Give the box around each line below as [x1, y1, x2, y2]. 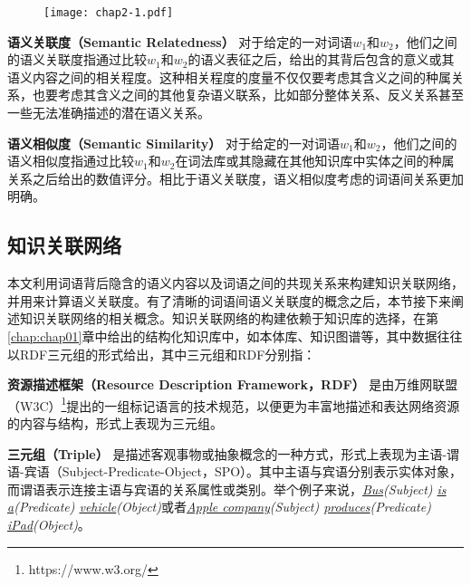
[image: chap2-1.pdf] [43, 6, 174, 19]
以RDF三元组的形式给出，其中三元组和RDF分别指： [7, 344, 316, 363]
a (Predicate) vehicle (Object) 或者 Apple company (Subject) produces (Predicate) [7, 497, 431, 516]
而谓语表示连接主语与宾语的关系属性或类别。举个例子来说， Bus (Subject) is [7, 479, 447, 498]
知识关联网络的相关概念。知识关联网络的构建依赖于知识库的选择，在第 [19, 309, 438, 328]
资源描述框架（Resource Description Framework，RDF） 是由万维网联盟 [7, 375, 458, 394]
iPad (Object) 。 [7, 514, 91, 533]
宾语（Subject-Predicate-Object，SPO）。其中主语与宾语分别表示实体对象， [24, 462, 463, 481]
